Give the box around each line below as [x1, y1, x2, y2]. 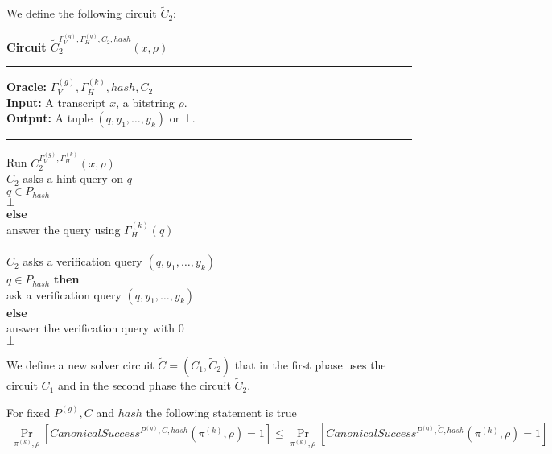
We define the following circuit [6, 5, 157, 22]
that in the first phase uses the [234, 356, 386, 373]
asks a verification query [23, 253, 142, 270]
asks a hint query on [23, 170, 124, 187]
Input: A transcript [6, 93, 106, 110]
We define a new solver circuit [6, 356, 154, 373]
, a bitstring [116, 93, 175, 110]
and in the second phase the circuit [57, 377, 231, 394]
